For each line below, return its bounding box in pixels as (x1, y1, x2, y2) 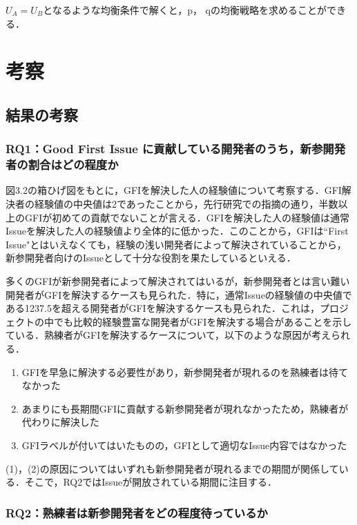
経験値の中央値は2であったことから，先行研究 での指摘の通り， (34, 197, 319, 211)
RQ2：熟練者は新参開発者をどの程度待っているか (6, 504, 268, 521)
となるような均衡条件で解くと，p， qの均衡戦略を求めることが (43, 3, 327, 17)
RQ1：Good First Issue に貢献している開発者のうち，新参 (6, 140, 323, 157)
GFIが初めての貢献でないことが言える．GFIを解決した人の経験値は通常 (24, 210, 349, 224)
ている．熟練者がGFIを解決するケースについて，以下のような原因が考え (6, 328, 331, 342)
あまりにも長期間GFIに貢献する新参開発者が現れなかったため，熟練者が (21, 401, 349, 415)
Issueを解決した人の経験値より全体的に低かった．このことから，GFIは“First (6, 224, 349, 238)
